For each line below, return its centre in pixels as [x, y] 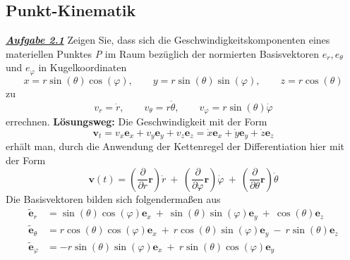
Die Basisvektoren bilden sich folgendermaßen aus [113, 198]
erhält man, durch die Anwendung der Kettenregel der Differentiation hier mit [175, 146]
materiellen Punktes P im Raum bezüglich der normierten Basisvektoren [163, 53]
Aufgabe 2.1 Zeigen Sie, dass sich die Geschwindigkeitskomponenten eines [168, 40]
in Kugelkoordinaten [83, 67]
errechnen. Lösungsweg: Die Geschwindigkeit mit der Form [137, 122]
